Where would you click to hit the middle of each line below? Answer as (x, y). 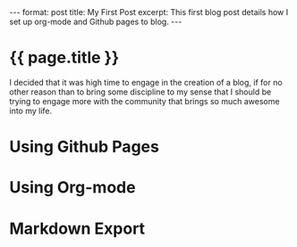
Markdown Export (77, 228)
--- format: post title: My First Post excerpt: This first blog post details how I (149, 12)
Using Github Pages (84, 147)
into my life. (31, 111)
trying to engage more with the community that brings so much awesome (144, 101)
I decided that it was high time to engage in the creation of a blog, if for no (146, 82)
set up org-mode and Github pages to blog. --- (96, 21)
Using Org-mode (72, 188)
